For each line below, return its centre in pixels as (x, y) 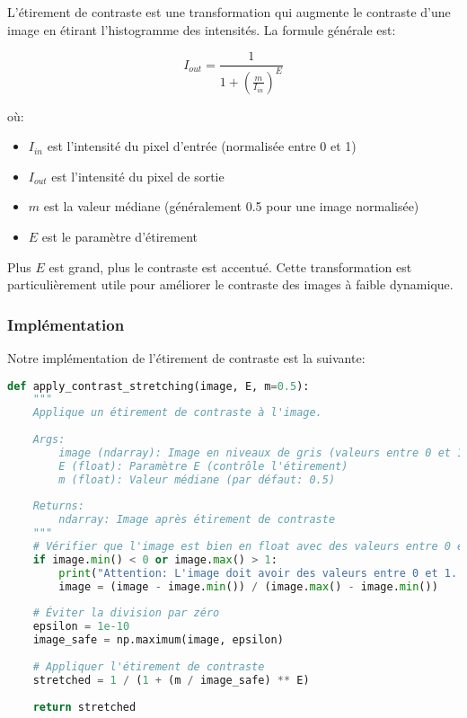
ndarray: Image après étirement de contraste (197, 520)
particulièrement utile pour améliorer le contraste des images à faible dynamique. (230, 284)
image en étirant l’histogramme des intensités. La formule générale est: (202, 29)
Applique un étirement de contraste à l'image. (177, 413)
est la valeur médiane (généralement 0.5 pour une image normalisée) (231, 206)
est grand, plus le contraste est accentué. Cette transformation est (230, 266)
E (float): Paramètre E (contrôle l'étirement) (203, 466)
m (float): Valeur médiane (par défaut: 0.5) (197, 479)
